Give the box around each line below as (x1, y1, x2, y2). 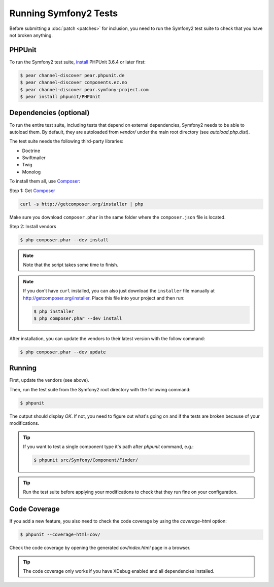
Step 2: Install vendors (9, 223, 56, 229)
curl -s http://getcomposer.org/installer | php (20, 201, 144, 207)
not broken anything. (9, 32, 53, 38)
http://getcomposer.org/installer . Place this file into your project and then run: (23, 295, 185, 301)
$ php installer (33, 308, 75, 314)
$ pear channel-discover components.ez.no (20, 80, 127, 86)
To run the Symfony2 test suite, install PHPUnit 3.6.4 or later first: (9, 59, 146, 65)
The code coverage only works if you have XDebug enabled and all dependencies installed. (23, 568, 215, 574)
